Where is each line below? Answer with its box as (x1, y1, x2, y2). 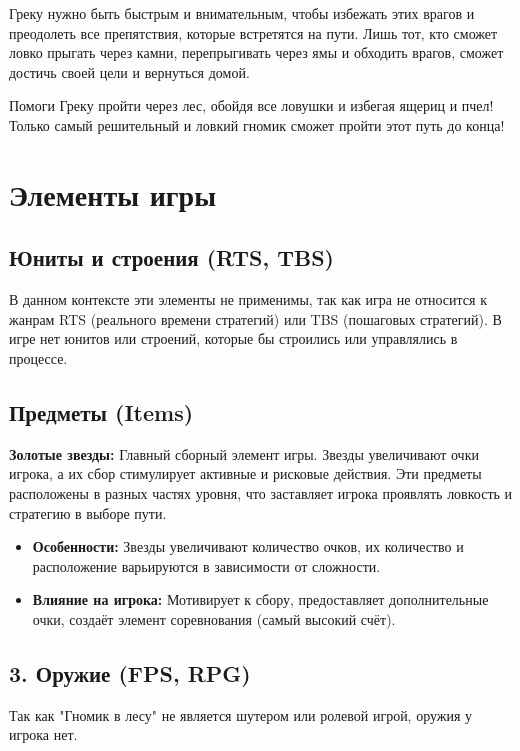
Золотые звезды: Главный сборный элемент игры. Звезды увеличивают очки (9, 443, 479, 464)
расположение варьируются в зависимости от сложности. (32, 555, 381, 576)
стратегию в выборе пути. (9, 502, 167, 523)
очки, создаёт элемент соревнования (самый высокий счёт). (32, 608, 396, 629)
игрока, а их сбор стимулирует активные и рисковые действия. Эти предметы (9, 463, 482, 484)
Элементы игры (9, 173, 217, 214)
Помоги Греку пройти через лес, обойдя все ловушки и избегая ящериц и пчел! (9, 95, 494, 116)
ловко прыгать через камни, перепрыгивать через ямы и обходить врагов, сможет (9, 42, 504, 63)
